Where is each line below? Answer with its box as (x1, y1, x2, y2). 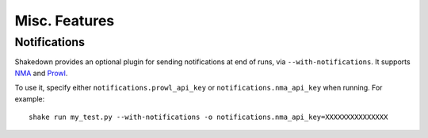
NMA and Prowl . (14, 68, 68, 78)
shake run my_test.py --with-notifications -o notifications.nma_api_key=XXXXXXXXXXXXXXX (29, 112, 388, 121)
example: (14, 94, 45, 103)
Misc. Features (14, 12, 115, 29)
